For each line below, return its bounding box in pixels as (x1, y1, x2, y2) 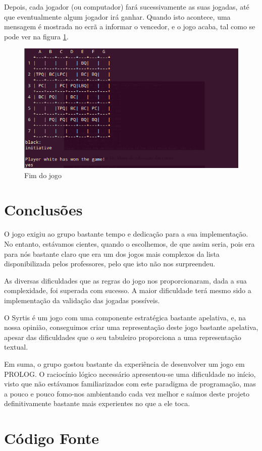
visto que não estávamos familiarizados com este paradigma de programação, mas (4, 378, 256, 389)
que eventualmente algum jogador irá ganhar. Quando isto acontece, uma (4, 11, 231, 22)
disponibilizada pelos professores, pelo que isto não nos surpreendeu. (4, 258, 216, 269)
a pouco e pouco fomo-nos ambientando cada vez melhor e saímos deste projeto (4, 388, 250, 399)
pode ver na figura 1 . (4, 31, 69, 41)
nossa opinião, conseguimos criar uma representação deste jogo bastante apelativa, (4, 322, 258, 332)
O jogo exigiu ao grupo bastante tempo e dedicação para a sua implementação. (4, 229, 248, 239)
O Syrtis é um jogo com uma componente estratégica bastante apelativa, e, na (4, 312, 246, 322)
